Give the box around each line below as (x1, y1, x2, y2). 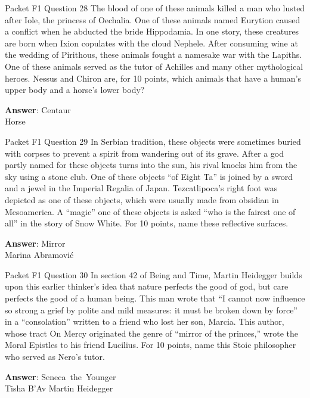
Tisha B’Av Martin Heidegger (5, 382, 113, 394)
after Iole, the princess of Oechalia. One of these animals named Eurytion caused (5, 13, 300, 26)
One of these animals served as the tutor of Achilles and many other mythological (5, 60, 303, 72)
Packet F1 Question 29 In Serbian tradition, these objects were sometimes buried (5, 135, 301, 147)
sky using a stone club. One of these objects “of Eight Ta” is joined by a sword (5, 170, 293, 182)
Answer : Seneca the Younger (5, 370, 116, 383)
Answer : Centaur (5, 103, 71, 116)
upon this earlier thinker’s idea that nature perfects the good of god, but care (5, 280, 289, 293)
